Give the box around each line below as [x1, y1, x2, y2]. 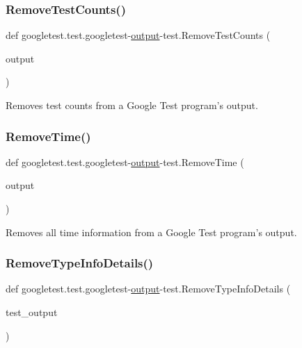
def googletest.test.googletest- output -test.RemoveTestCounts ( [6, 28, 271, 42]
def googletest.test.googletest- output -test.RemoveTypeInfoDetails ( [6, 281, 291, 296]
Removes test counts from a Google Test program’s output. [6, 98, 258, 112]
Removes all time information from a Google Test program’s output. [6, 224, 297, 239]
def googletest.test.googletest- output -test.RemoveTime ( [6, 154, 244, 169]
